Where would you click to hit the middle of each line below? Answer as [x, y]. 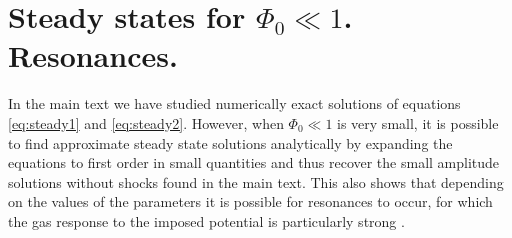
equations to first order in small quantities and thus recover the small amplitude [254, 162]
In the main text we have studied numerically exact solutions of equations [234, 103]
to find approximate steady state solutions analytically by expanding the [230, 142]
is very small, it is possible [418, 122]
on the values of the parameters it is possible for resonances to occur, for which [250, 201]
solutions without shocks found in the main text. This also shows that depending [256, 181]
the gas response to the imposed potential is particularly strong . [206, 220]
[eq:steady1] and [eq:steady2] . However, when [146, 122]
